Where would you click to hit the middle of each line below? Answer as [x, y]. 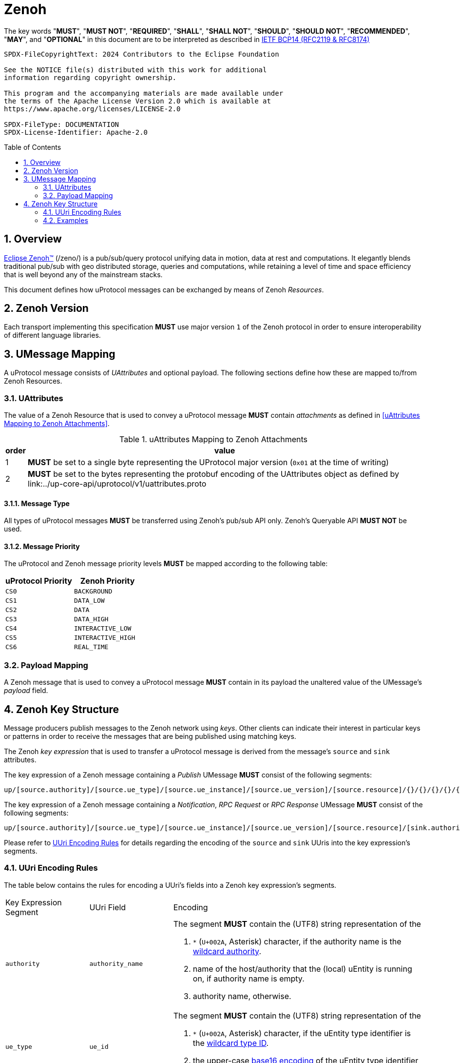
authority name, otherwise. [242, 996]
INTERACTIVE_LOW [103, 629]
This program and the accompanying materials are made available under [144, 93]
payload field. [26, 691]
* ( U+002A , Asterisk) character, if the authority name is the [297, 941]
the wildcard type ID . [231, 1043]
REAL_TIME [91, 647]
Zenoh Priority [107, 581]
